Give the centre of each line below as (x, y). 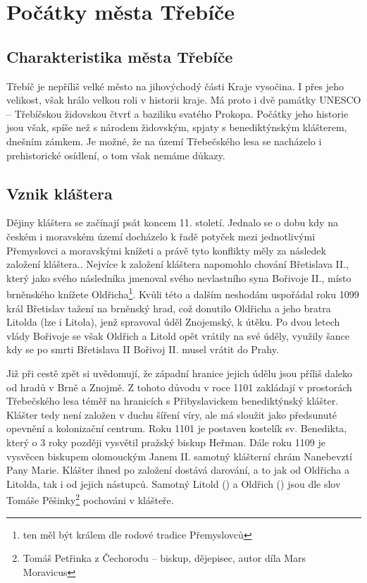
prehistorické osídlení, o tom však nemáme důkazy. (116, 155)
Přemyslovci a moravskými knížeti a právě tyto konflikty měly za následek (166, 250)
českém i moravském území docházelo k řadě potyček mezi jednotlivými (161, 236)
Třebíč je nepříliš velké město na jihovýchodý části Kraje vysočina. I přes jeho (175, 86)
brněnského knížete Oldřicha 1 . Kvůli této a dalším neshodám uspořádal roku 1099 (183, 293)
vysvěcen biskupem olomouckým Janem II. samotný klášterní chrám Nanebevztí (179, 456)
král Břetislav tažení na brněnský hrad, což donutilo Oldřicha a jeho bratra (169, 308)
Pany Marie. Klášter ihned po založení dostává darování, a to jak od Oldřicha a (178, 470)
